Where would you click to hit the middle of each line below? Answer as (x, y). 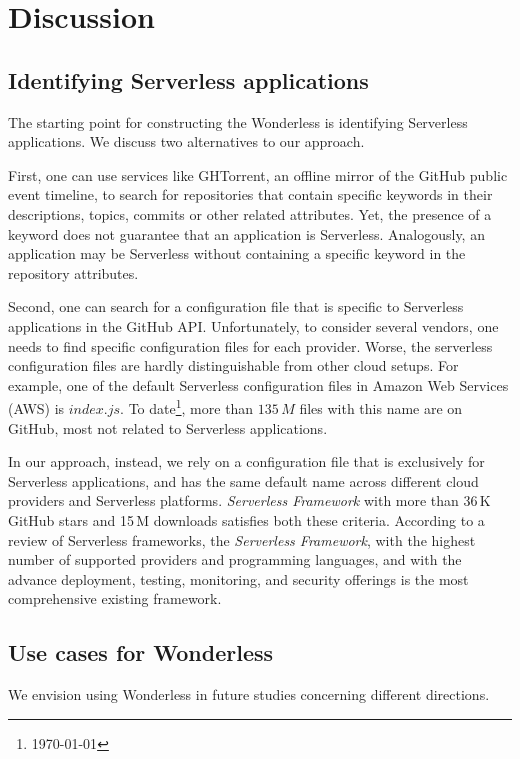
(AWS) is (36, 407)
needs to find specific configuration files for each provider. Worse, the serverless (250, 345)
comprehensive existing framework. (115, 598)
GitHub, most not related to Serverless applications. (168, 427)
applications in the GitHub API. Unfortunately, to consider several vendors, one (253, 325)
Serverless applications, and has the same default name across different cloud (243, 480)
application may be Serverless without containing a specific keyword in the (237, 253)
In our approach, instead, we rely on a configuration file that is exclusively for (246, 461)
